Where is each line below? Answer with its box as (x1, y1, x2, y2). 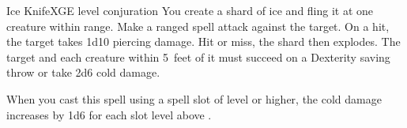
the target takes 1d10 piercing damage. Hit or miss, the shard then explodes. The (6, 33, 401, 50)
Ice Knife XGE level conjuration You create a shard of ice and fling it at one (6, 2, 374, 18)
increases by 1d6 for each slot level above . (6, 106, 212, 122)
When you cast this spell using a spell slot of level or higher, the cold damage (6, 90, 382, 107)
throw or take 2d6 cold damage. (6, 64, 160, 81)
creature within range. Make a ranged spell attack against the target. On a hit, (6, 17, 390, 34)
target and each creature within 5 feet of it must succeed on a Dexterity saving (6, 48, 390, 65)
